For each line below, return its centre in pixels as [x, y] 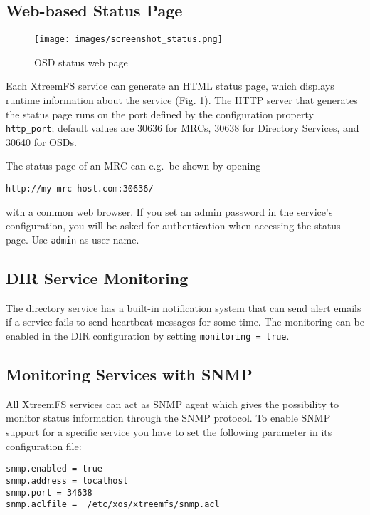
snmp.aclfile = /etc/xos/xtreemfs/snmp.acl [113, 505]
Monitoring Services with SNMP [129, 374]
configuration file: [44, 446]
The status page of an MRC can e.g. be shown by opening [133, 166]
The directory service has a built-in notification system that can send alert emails [184, 307]
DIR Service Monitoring [97, 277]
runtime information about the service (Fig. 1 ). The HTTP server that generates [182, 100]
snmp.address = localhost [67, 480]
